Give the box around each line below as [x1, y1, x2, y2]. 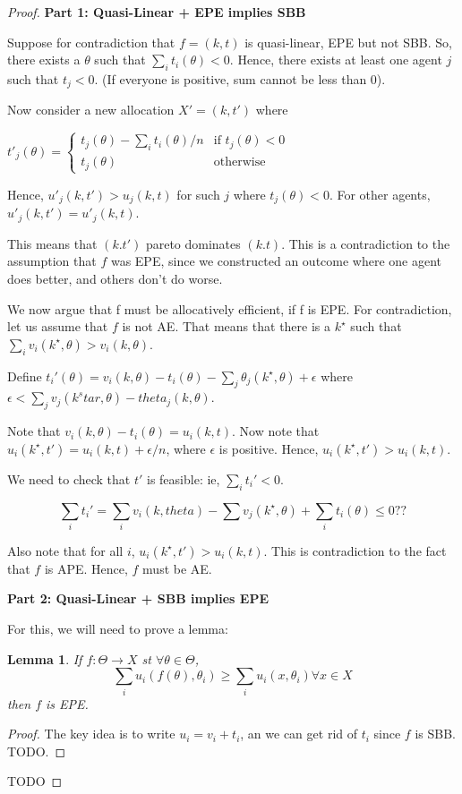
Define [7, 366, 42, 385]
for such [176, 184, 220, 203]
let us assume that [7, 317, 108, 336]
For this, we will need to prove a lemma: [7, 619, 228, 638]
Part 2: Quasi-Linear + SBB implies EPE [7, 589, 269, 608]
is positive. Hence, [218, 439, 319, 457]
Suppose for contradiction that [7, 32, 175, 51]
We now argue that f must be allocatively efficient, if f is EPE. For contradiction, [7, 299, 452, 318]
